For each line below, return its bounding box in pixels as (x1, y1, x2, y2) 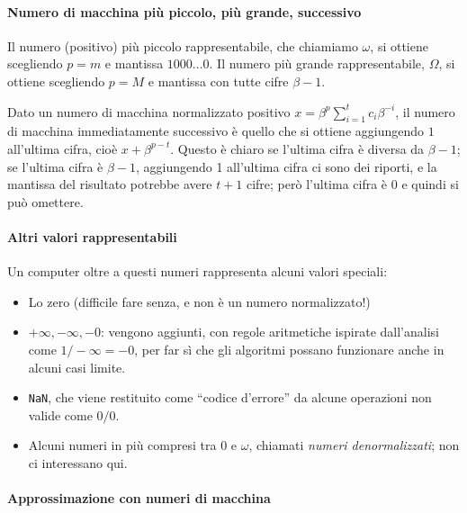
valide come (28, 405, 93, 424)
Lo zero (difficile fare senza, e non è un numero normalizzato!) (28, 292, 371, 310)
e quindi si (401, 175, 459, 193)
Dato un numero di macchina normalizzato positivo (7, 102, 291, 121)
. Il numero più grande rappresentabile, (209, 54, 425, 73)
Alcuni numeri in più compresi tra (28, 436, 217, 454)
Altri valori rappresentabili (7, 227, 177, 246)
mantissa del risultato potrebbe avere (7, 175, 212, 193)
